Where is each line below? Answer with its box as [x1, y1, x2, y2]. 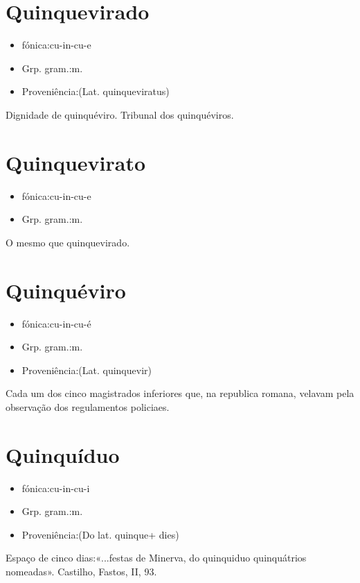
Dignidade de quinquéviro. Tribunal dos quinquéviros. [6, 107, 234, 121]
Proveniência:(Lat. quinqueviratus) [21, 84, 170, 99]
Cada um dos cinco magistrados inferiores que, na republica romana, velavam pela [6, 386, 354, 400]
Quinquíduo [6, 440, 120, 468]
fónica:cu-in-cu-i [21, 480, 90, 495]
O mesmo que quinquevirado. [6, 235, 130, 249]
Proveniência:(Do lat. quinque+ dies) [21, 527, 179, 541]
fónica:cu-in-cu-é [21, 316, 91, 330]
